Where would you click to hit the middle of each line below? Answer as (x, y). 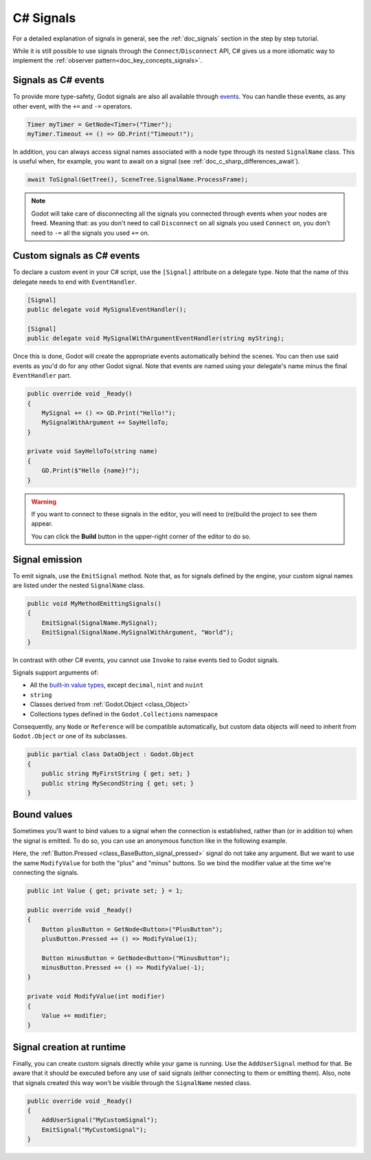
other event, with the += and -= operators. (72, 106)
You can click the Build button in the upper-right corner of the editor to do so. (141, 536)
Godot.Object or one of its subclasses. (70, 736)
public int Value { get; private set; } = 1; (105, 890)
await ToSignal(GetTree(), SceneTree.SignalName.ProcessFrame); (138, 180)
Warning (44, 501)
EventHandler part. (42, 376)
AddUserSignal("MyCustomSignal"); (100, 1120)
